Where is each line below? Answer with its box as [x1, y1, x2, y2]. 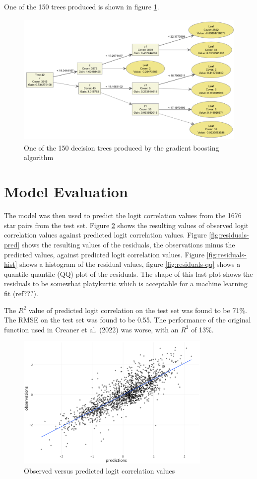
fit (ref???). [4, 288, 38, 298]
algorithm [24, 152, 54, 162]
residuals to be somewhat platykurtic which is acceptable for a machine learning [4, 278, 248, 289]
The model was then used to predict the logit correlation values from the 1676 [4, 210, 242, 221]
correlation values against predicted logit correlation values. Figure [4, 230, 207, 240]
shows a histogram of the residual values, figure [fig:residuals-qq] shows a [19, 259, 241, 269]
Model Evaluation [4, 181, 128, 202]
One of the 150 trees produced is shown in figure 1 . [4, 1, 159, 11]
